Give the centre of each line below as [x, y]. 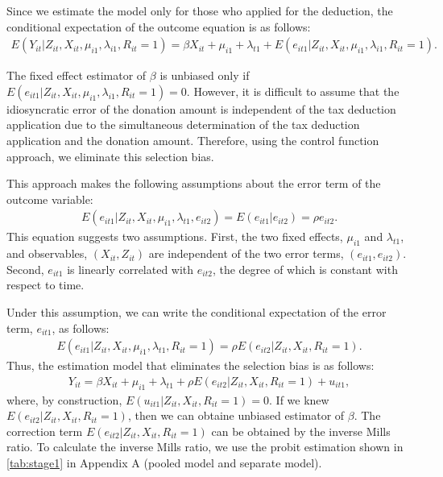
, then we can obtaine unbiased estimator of [236, 415]
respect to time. [46, 285]
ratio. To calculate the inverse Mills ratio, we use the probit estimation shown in [205, 447]
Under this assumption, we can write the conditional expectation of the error [197, 311]
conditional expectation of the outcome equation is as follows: [159, 26]
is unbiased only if [205, 75]
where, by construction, [64, 399]
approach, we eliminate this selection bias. [110, 156]
